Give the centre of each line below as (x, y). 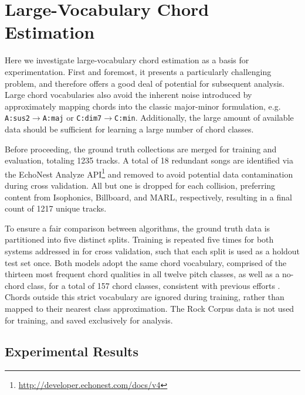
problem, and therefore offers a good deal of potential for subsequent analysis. (145, 83)
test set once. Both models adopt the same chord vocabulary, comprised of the (146, 262)
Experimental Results (72, 351)
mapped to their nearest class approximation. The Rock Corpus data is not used (150, 308)
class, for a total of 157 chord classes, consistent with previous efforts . (154, 285)
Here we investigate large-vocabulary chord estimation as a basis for (127, 60)
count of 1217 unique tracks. (56, 208)
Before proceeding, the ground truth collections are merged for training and (141, 149)
